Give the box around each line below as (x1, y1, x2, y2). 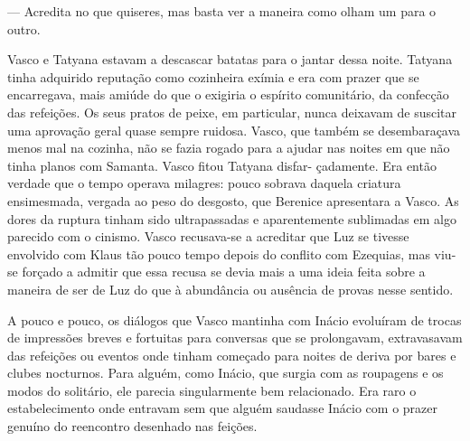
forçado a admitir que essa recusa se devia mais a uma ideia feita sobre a (22, 262, 426, 281)
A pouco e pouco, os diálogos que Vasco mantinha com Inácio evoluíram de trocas (7, 310, 462, 329)
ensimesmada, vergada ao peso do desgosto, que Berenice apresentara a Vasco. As (7, 191, 459, 210)
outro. (7, 19, 41, 38)
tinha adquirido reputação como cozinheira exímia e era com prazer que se (7, 67, 419, 86)
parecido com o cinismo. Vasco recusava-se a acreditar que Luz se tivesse (7, 227, 409, 246)
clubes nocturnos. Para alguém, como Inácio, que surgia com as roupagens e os (7, 363, 444, 382)
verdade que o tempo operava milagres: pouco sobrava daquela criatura (7, 174, 401, 192)
